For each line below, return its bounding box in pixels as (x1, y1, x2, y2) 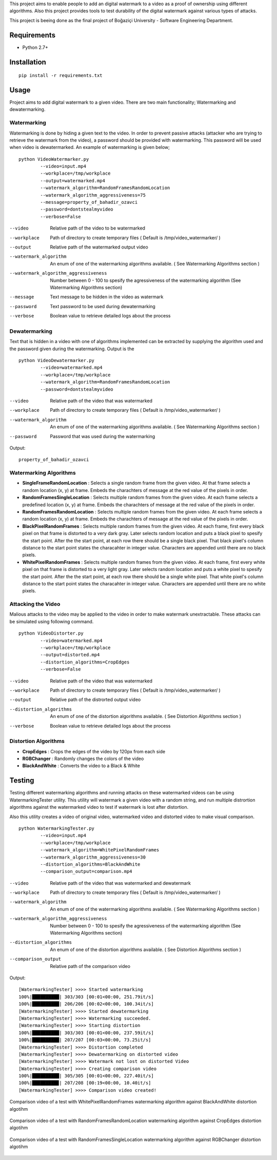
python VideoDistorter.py (18, 631, 84, 636)
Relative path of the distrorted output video (50, 696, 141, 703)
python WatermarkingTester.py (18, 825, 95, 831)
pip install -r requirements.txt (18, 72, 103, 79)
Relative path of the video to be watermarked (50, 225, 146, 231)
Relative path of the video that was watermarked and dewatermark (50, 880, 191, 886)
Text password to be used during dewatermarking (50, 303, 156, 309)
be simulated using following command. (9, 618, 94, 624)
